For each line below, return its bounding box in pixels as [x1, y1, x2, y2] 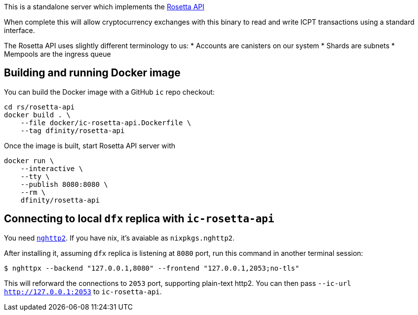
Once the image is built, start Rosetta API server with [4, 141, 176, 150]
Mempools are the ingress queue [4, 50, 111, 58]
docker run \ [4, 156, 54, 165]
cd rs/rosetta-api [4, 103, 75, 111]
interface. [4, 26, 35, 35]
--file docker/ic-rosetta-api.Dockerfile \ [20, 118, 191, 127]
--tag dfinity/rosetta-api [20, 126, 125, 135]
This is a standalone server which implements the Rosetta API [4, 2, 205, 11]
